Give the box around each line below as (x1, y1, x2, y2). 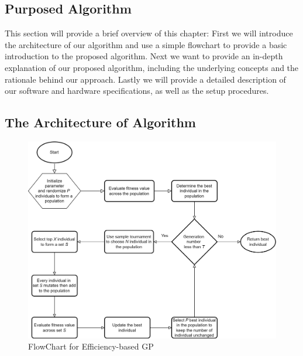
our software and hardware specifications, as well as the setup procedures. (5, 84, 269, 97)
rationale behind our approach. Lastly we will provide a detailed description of (5, 73, 286, 85)
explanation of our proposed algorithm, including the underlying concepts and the (5, 61, 299, 73)
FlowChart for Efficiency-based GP (28, 340, 154, 352)
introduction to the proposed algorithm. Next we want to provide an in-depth (5, 50, 283, 62)
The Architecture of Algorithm (5, 113, 196, 131)
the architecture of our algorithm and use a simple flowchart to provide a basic (5, 38, 287, 50)
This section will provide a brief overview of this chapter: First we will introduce (5, 27, 293, 39)
